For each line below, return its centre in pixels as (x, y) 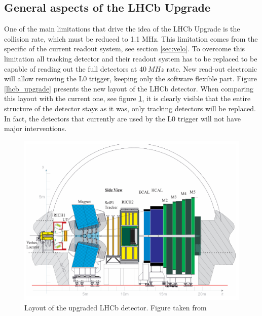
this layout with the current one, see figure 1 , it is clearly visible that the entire (127, 98)
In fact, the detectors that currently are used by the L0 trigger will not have (122, 118)
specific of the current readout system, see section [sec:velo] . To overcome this (125, 49)
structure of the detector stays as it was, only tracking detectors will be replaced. (130, 108)
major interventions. (35, 128)
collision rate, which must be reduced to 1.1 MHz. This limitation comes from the (131, 38)
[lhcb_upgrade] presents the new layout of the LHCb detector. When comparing (129, 88)
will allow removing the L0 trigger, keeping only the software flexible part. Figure (130, 78)
